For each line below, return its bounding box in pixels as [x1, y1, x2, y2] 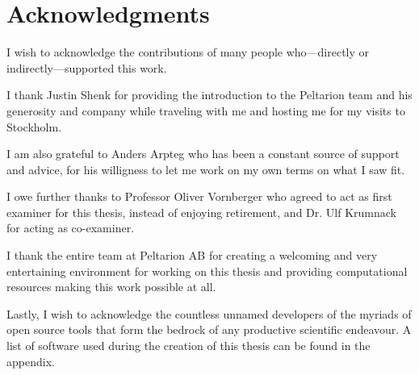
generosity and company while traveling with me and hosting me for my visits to [6, 102, 405, 119]
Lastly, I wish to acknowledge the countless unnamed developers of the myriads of [6, 305, 412, 322]
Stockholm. [6, 118, 62, 135]
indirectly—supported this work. [6, 59, 167, 76]
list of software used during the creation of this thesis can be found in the [6, 337, 371, 354]
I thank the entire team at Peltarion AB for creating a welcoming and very [6, 247, 378, 264]
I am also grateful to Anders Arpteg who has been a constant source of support [6, 145, 400, 162]
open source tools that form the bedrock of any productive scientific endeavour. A [6, 321, 412, 338]
